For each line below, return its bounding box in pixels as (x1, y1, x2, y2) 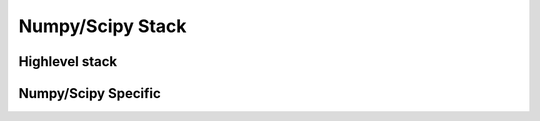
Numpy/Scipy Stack (18, 15, 187, 37)
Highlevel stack (18, 53, 118, 70)
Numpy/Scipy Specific (18, 85, 162, 102)
